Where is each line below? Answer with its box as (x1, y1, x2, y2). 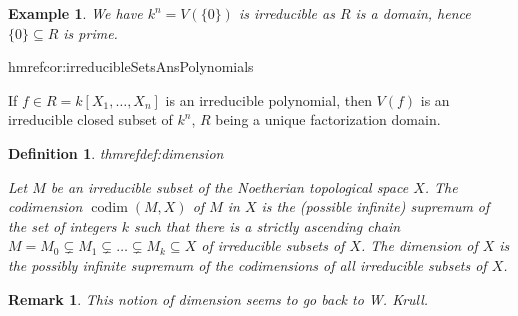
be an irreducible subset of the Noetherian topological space (50, 176, 409, 197)
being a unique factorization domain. (215, 109, 441, 130)
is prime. (63, 22, 118, 43)
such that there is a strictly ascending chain (133, 215, 401, 236)
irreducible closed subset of (8, 109, 173, 130)
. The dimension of (361, 235, 478, 256)
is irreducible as (238, 3, 335, 23)
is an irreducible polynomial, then (165, 89, 372, 110)
